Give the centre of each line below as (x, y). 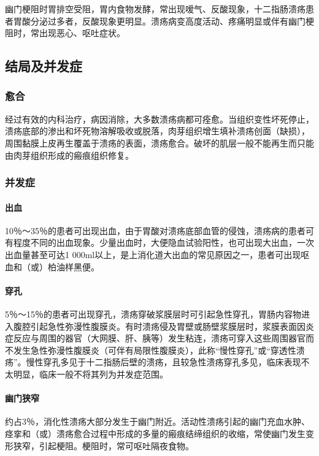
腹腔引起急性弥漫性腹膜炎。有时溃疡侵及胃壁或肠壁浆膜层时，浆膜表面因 (159, 326)
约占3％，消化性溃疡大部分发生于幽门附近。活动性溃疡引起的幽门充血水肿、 (157, 421)
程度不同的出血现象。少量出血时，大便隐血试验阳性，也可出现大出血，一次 (163, 242)
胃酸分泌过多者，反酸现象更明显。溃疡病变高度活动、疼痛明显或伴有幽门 (159, 21)
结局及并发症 (44, 66)
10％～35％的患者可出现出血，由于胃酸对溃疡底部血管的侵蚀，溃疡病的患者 (155, 230)
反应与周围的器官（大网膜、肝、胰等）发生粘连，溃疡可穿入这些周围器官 (159, 338)
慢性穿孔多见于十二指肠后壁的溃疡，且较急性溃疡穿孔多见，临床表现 (163, 362)
